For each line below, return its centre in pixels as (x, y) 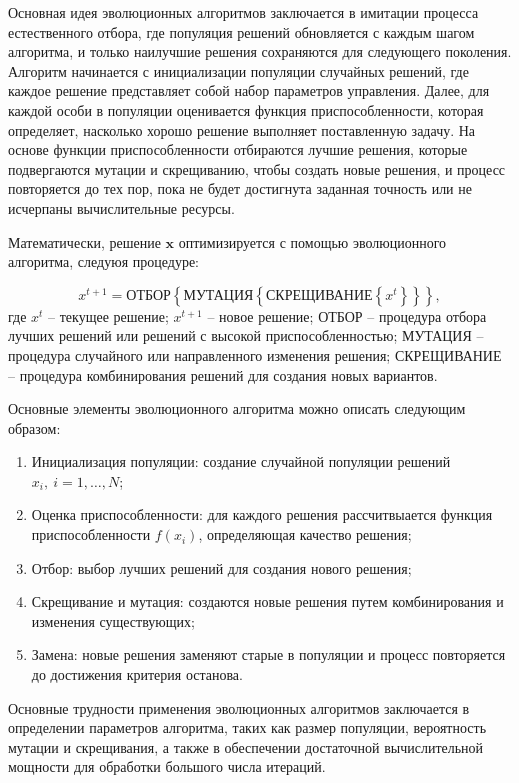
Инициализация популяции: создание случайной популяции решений (241, 461)
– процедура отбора (427, 315)
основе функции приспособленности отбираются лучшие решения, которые (238, 149)
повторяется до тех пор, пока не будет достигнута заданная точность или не (240, 188)
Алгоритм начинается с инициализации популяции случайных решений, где (238, 70)
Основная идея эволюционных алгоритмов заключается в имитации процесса (243, 12)
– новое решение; (260, 315)
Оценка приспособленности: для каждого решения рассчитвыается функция (262, 514)
